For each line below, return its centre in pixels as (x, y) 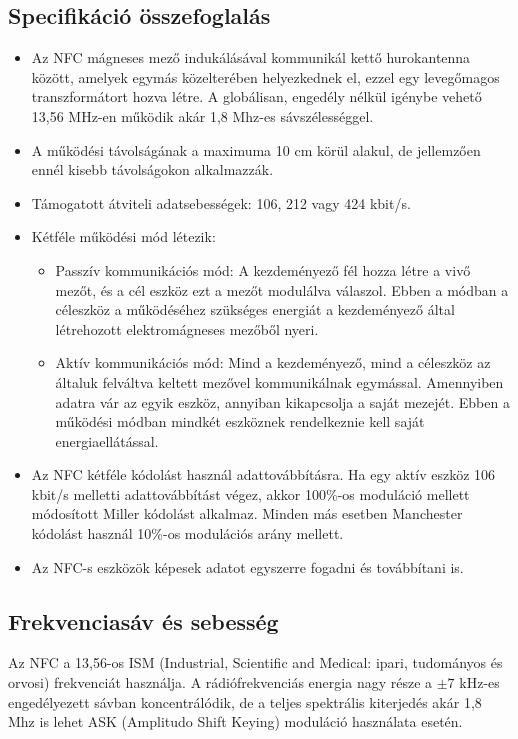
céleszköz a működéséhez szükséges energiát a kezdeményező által (255, 309)
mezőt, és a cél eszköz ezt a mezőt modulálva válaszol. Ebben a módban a (282, 289)
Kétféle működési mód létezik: (123, 236)
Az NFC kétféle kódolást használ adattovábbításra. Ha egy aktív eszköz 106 (263, 474)
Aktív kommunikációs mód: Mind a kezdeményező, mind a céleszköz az (273, 362)
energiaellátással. (107, 440)
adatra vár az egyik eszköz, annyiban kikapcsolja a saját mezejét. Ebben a (282, 401)
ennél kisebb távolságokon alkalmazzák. (152, 169)
